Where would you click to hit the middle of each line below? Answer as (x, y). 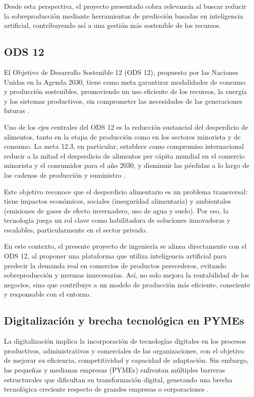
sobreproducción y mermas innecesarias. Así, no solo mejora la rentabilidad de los (127, 275)
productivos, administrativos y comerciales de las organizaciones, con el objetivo (124, 350)
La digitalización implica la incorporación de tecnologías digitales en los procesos (125, 341)
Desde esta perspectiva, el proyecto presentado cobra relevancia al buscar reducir (125, 6)
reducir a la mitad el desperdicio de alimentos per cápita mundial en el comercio (124, 155)
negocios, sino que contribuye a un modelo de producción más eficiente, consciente (127, 284)
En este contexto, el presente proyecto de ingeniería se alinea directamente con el (125, 246)
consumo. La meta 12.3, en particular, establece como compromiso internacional (124, 146)
